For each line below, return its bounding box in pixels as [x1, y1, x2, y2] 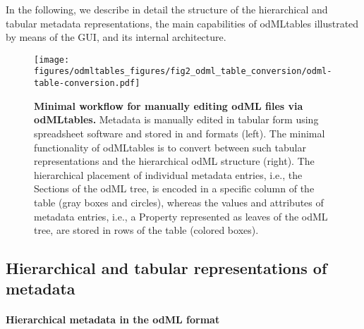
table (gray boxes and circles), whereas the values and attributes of [34, 194, 324, 209]
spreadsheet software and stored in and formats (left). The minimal [34, 125, 325, 140]
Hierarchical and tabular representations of [6, 257, 327, 279]
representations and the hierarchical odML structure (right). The [34, 154, 315, 168]
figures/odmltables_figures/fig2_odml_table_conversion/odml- [34, 66, 332, 77]
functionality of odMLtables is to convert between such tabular [34, 139, 306, 154]
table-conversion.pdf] [34, 78, 140, 89]
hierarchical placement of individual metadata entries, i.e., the [34, 167, 303, 182]
